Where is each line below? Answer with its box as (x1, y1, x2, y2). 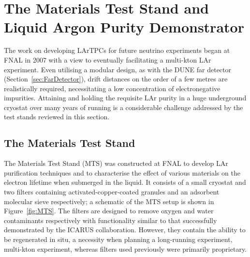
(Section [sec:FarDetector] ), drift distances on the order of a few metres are (4, 74, 228, 84)
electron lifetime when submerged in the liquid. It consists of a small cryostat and (4, 177, 246, 187)
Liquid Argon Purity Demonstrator (4, 17, 244, 37)
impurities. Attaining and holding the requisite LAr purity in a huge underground (4, 93, 247, 103)
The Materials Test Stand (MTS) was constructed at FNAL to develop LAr (4, 158, 228, 168)
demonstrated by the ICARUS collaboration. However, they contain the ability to (4, 225, 246, 235)
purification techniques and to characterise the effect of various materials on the (4, 167, 240, 177)
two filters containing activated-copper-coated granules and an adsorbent (4, 187, 220, 197)
